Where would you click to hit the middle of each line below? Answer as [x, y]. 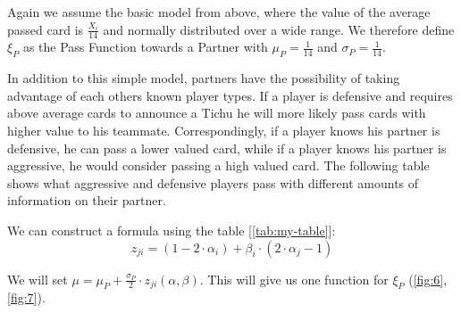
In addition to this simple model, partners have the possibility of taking [204, 78]
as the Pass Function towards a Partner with [145, 47]
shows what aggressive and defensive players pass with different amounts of [213, 182]
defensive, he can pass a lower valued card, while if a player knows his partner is [227, 148]
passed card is [46, 29]
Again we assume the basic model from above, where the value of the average [219, 12]
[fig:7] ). [26, 297]
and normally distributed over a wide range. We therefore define [279, 29]
